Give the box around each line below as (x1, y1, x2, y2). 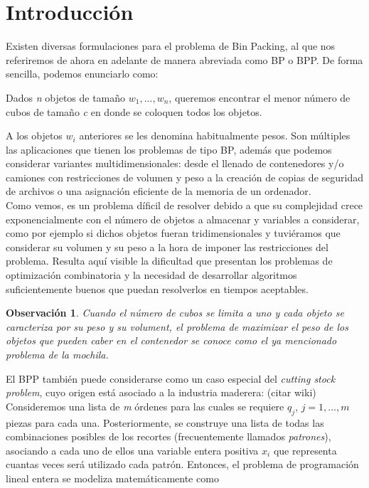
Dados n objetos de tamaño (6, 90, 126, 105)
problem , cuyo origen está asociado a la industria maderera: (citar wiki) (6, 385, 316, 400)
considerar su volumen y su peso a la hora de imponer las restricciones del (6, 239, 328, 254)
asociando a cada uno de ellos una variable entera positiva (6, 442, 259, 457)
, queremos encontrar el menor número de (169, 90, 351, 105)
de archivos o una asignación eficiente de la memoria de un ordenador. (6, 184, 311, 198)
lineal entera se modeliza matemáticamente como (6, 470, 219, 485)
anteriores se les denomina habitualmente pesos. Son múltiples (79, 128, 351, 143)
